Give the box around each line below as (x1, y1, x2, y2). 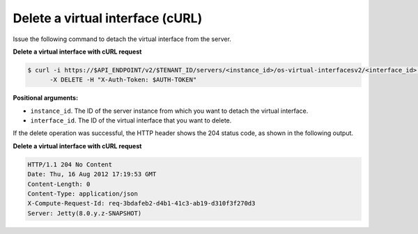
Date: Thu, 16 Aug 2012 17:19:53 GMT (27, 171, 157, 178)
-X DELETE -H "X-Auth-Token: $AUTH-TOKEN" (49, 76, 197, 84)
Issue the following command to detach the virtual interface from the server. (13, 35, 231, 43)
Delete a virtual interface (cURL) (13, 10, 203, 26)
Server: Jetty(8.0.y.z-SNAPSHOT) (27, 209, 142, 217)
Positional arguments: (13, 94, 79, 102)
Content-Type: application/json (27, 190, 139, 198)
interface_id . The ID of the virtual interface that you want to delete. (30, 116, 232, 125)
